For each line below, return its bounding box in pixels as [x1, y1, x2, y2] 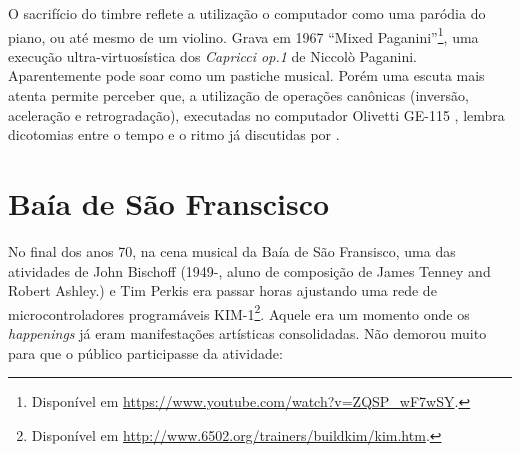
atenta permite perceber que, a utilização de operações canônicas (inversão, [8, 85, 469, 106]
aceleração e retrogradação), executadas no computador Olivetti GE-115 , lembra [8, 104, 505, 125]
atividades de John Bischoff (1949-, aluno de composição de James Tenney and [8, 260, 491, 281]
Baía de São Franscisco [8, 183, 330, 223]
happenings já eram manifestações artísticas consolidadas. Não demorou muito [8, 322, 487, 343]
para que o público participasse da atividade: [8, 342, 283, 363]
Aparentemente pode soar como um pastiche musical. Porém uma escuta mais [8, 65, 485, 86]
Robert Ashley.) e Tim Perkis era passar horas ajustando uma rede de [8, 280, 437, 301]
